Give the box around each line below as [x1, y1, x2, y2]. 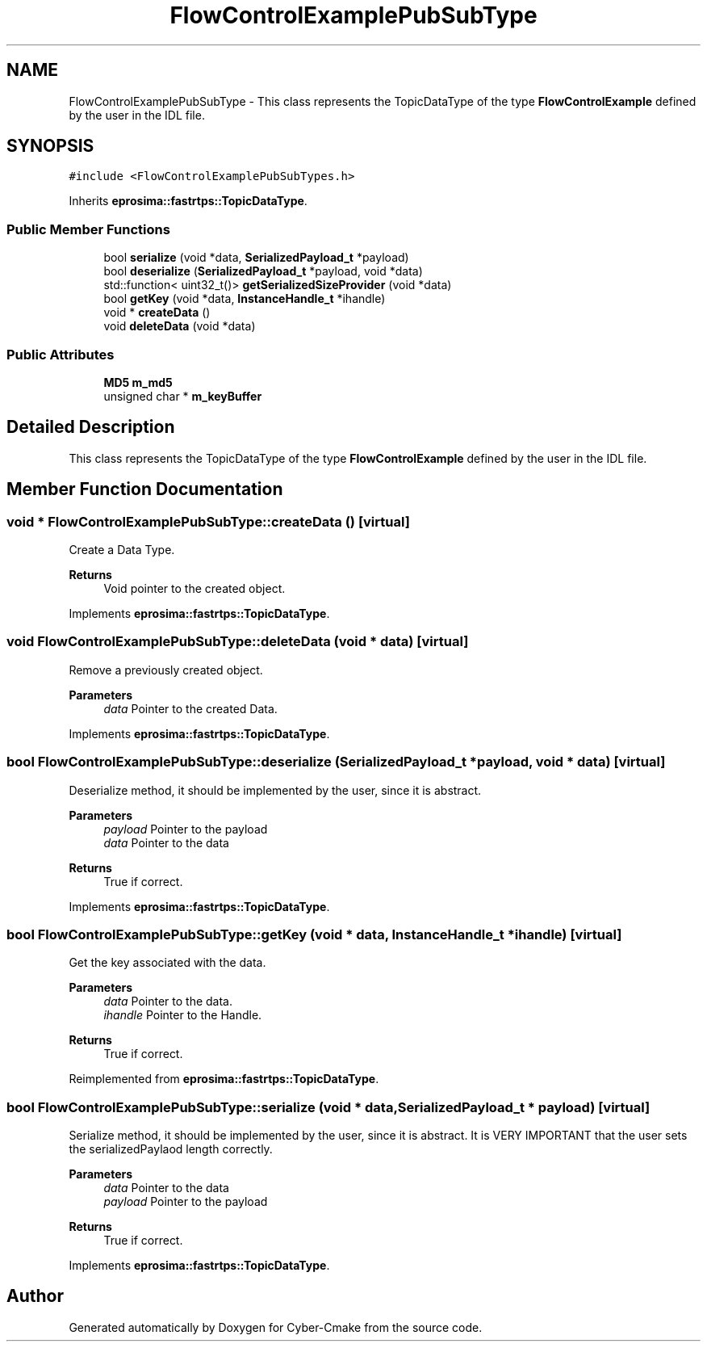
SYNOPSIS [6, 136, 94, 157]
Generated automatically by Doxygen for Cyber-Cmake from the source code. [69, 1320, 483, 1334]
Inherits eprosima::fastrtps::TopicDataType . [69, 194, 307, 208]
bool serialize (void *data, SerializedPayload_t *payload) [103, 250, 409, 265]
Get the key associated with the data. [69, 955, 266, 970]
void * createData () [103, 305, 211, 320]
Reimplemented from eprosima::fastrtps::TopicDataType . [69, 1072, 379, 1086]
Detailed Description [6, 417, 175, 438]
